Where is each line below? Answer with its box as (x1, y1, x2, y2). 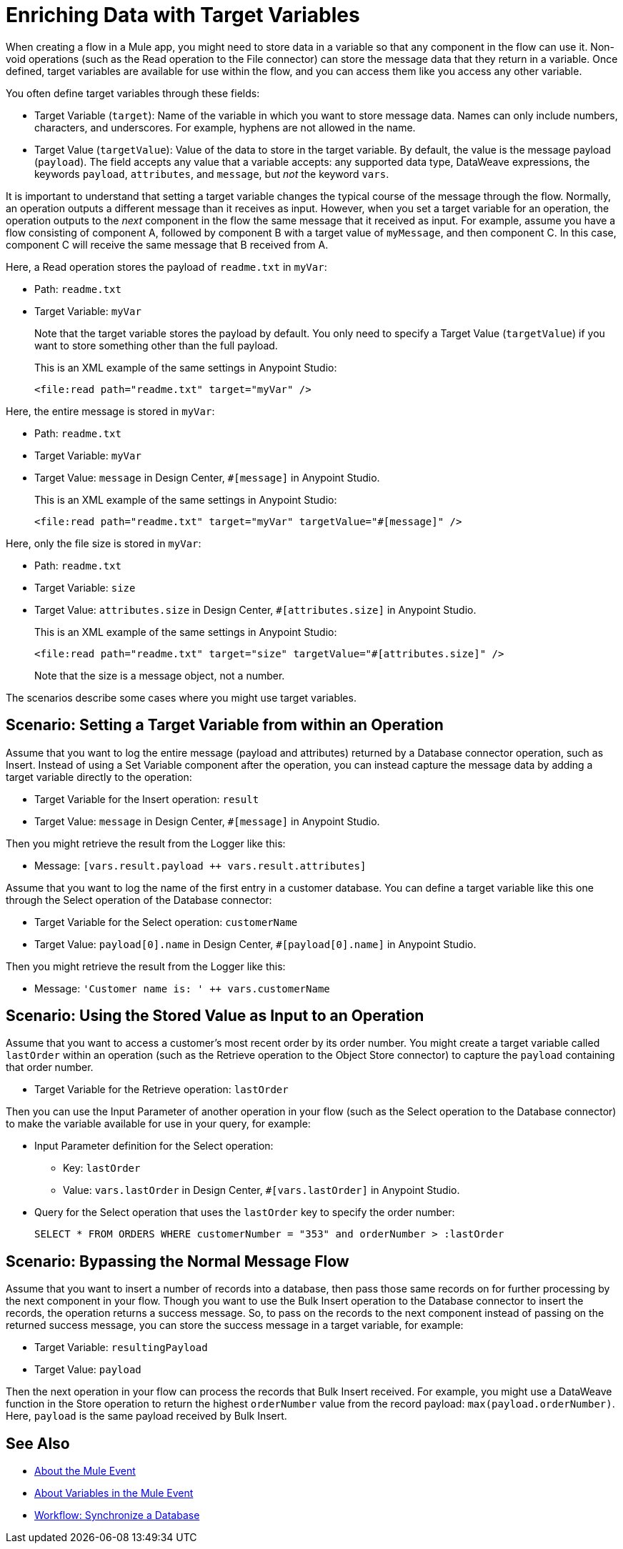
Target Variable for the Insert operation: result (34, 792, 259, 805)
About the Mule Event (34, 1465, 136, 1478)
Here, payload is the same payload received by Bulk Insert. (6, 1410, 287, 1423)
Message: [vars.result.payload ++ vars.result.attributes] (34, 859, 367, 872)
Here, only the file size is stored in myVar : (6, 537, 201, 549)
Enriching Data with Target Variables (6, 3, 360, 27)
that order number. (6, 1061, 94, 1074)
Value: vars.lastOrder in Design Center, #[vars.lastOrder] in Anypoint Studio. (63, 1184, 460, 1197)
